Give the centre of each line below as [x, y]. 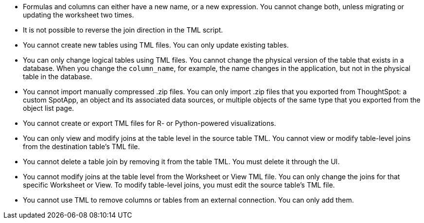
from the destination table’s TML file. [81, 146]
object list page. [49, 108]
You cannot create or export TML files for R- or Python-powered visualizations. [150, 123]
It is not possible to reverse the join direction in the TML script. [123, 30]
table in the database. [58, 77]
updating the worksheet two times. [79, 15]
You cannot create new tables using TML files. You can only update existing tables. [156, 45]
